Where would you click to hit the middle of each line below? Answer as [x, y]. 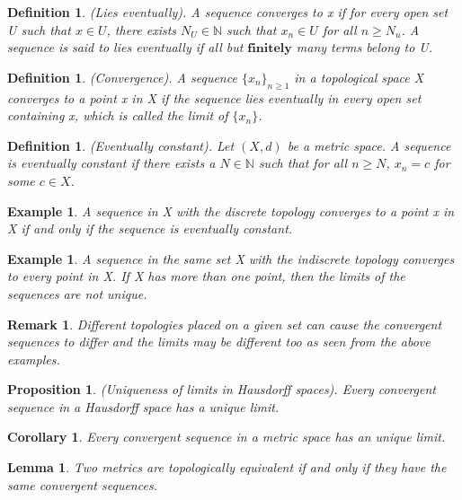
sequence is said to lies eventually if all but [125, 47]
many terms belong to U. [364, 47]
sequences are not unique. [77, 293]
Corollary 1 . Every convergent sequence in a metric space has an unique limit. [227, 437]
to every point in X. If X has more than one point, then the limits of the [206, 276]
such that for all [303, 163]
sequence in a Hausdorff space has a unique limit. [143, 406]
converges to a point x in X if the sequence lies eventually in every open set [214, 97]
